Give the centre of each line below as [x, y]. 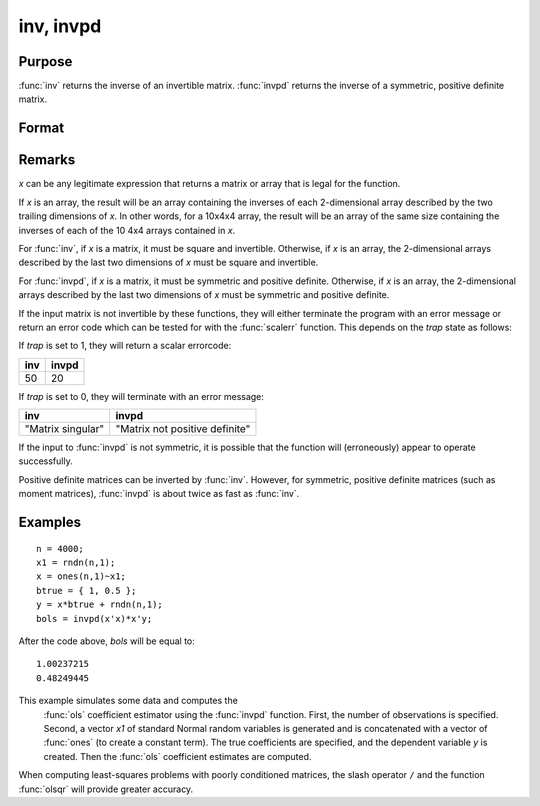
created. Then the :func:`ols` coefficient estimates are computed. [177, 756]
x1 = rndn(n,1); [76, 563]
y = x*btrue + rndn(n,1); [100, 604]
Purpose [45, 61]
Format [41, 128]
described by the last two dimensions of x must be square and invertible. [168, 262]
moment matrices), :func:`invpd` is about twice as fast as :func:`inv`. [159, 494]
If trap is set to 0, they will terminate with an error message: [141, 396]
